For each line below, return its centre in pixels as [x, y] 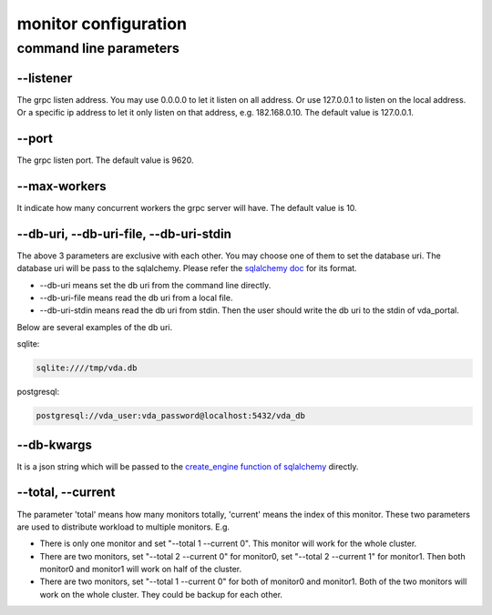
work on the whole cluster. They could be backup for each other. [161, 594]
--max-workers [61, 186]
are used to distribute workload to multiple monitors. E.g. [123, 527]
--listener [45, 78]
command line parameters [98, 48]
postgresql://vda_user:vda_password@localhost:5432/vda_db [170, 416]
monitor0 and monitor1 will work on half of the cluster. [140, 570]
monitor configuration [102, 24]
